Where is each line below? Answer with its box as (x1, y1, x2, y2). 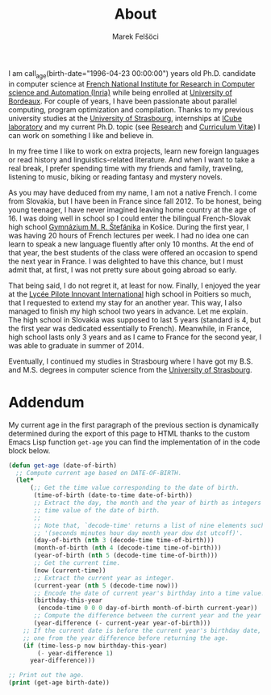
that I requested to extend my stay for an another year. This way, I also (8, 297, 243, 307)
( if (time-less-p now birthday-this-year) (23, 642, 168, 650)
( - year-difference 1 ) (37, 649, 114, 657)
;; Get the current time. (33, 559, 121, 567)
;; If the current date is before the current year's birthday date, (23, 626, 262, 634)
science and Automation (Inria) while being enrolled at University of (8, 87, 232, 97)
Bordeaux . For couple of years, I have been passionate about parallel (8, 96, 238, 106)
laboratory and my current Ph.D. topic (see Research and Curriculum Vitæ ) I (8, 122, 261, 132)
